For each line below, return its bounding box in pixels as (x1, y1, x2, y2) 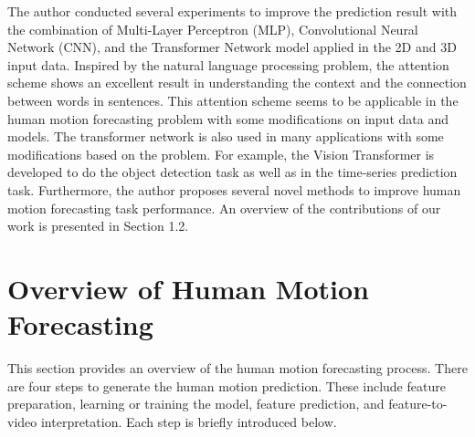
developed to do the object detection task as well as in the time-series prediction (7, 162, 458, 182)
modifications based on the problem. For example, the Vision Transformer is (7, 144, 435, 163)
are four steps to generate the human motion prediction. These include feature (7, 376, 446, 395)
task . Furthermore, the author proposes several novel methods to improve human (7, 180, 461, 199)
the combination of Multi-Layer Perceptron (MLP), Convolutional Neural (7, 19, 418, 38)
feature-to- (388, 394, 448, 413)
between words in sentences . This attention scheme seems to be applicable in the (7, 90, 459, 109)
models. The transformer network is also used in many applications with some (7, 127, 444, 146)
